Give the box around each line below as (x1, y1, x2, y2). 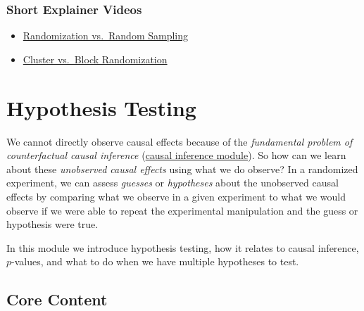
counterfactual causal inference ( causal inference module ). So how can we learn (6, 148, 346, 163)
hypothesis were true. (6, 217, 99, 231)
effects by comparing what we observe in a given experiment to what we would (6, 189, 346, 203)
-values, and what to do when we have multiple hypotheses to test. (11, 254, 299, 269)
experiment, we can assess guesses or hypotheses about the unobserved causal (6, 175, 339, 190)
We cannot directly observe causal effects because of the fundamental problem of (6, 134, 353, 148)
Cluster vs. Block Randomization (23, 51, 168, 66)
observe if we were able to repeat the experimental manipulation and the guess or (6, 203, 358, 217)
